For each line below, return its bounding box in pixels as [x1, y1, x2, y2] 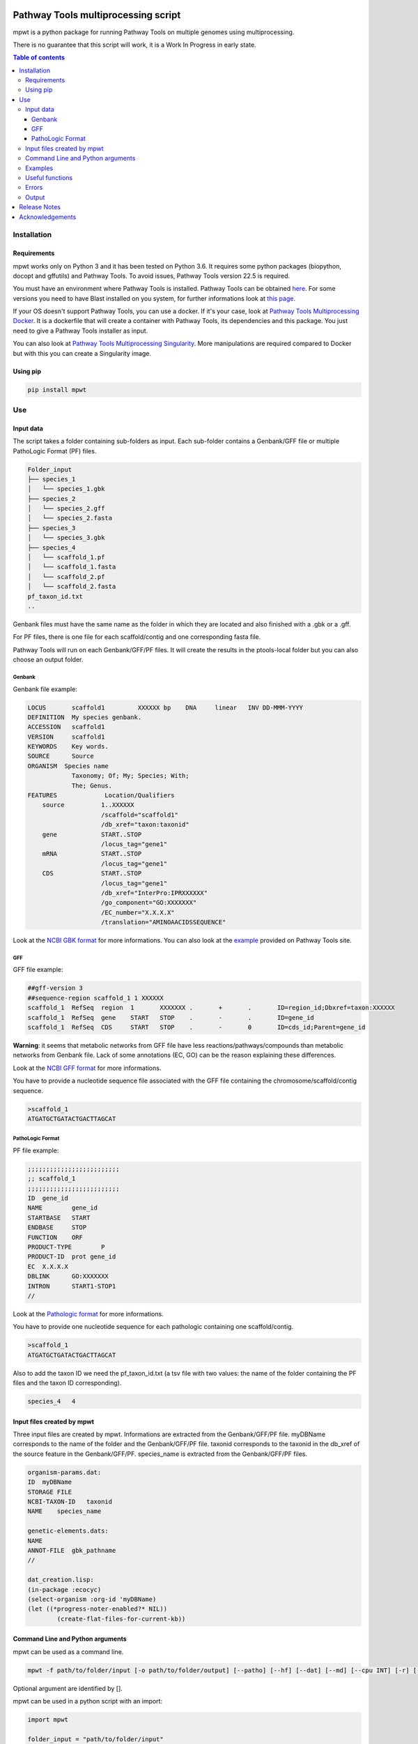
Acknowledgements [19, 213, 77, 221]
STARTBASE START [27, 1214, 91, 1221]
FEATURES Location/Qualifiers [27, 792, 175, 799]
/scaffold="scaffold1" [101, 811, 179, 819]
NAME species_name [27, 1508, 102, 1515]
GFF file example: [13, 965, 63, 974]
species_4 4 [27, 1397, 76, 1406]
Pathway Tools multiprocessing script [13, 9, 181, 21]
